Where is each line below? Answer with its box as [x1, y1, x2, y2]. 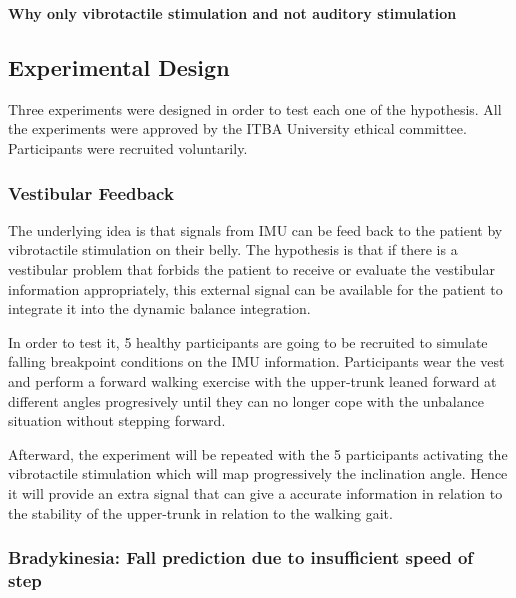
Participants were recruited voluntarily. [8, 137, 248, 158]
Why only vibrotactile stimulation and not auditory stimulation [8, 3, 457, 23]
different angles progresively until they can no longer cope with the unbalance [8, 390, 484, 411]
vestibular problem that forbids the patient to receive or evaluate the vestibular [8, 258, 495, 279]
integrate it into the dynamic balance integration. [8, 298, 311, 319]
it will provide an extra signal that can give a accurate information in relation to [8, 482, 503, 503]
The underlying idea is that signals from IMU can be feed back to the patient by [8, 219, 503, 240]
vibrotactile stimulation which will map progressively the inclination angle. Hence [8, 463, 508, 484]
